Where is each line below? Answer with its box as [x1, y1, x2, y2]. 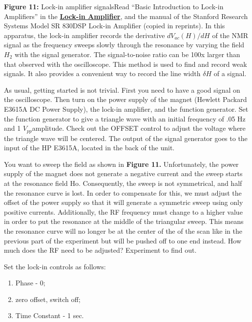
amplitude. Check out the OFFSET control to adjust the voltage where [32, 123, 246, 133]
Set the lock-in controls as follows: [4, 261, 106, 271]
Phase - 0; [15, 278, 45, 288]
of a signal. [213, 68, 247, 79]
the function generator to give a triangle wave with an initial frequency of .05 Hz [4, 113, 246, 123]
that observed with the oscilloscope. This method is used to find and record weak [4, 59, 247, 69]
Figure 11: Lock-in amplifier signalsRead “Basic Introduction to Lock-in [4, 1, 224, 11]
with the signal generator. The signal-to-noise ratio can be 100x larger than [14, 49, 240, 59]
